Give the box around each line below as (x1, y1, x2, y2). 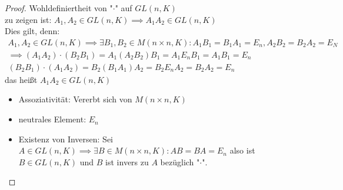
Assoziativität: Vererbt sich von (18, 93, 132, 105)
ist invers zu (105, 155, 149, 168)
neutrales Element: (18, 113, 86, 125)
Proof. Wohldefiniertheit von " (5, 2, 113, 14)
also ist (229, 144, 255, 156)
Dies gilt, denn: (5, 25, 60, 37)
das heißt (5, 73, 38, 85)
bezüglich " (160, 155, 200, 168)
